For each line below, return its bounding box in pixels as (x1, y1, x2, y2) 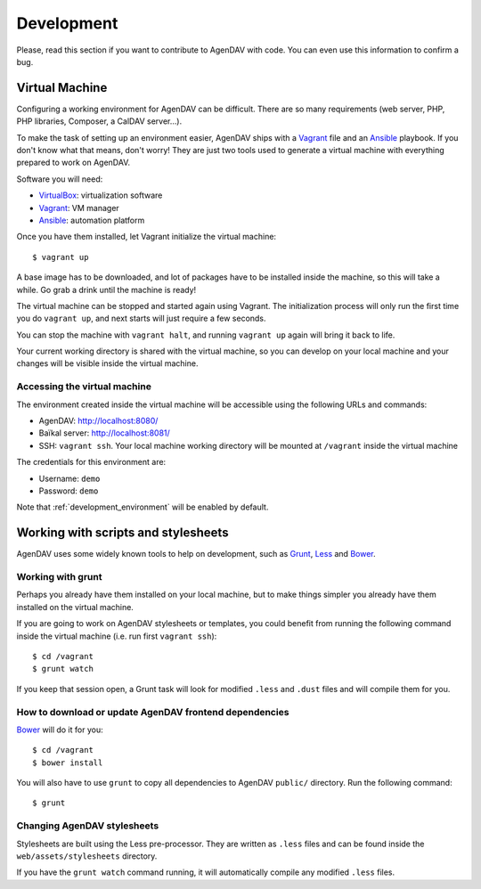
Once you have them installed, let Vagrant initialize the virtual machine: (16, 232, 276, 242)
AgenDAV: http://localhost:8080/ (38, 415, 159, 427)
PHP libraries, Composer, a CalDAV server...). (16, 116, 183, 126)
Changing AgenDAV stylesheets (16, 820, 159, 832)
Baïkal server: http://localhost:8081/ (38, 428, 171, 438)
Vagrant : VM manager (38, 202, 119, 213)
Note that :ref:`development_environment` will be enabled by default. (16, 502, 269, 512)
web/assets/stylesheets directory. (16, 851, 158, 861)
